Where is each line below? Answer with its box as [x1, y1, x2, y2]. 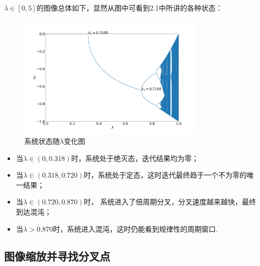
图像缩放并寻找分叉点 [4, 248, 110, 263]
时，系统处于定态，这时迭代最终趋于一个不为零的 [83, 170, 247, 180]
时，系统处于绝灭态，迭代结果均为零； [71, 152, 199, 163]
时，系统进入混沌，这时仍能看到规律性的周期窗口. [53, 223, 218, 234]
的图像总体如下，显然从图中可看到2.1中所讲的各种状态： [36, 3, 223, 13]
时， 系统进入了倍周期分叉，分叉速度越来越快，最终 [83, 196, 256, 207]
